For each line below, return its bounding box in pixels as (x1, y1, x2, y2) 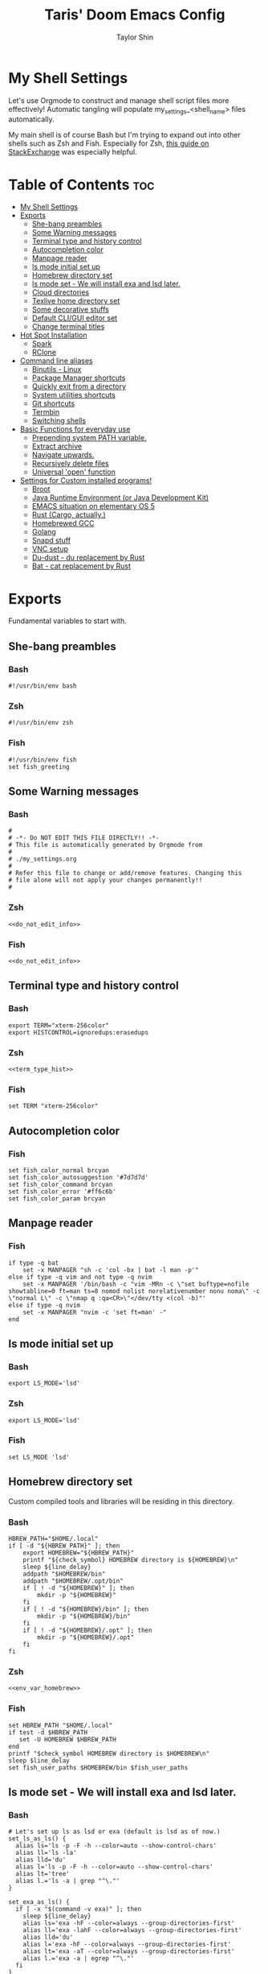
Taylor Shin (116, 32, 154, 42)
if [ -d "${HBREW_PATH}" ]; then (8, 1542, 120, 1550)
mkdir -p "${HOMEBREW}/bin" (37, 1612, 131, 1620)
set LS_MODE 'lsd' (8, 1453, 70, 1461)
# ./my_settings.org (8, 855, 78, 863)
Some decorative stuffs (31, 304, 110, 315)
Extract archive (31, 441, 83, 452)
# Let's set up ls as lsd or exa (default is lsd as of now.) (8, 1827, 221, 1836)
